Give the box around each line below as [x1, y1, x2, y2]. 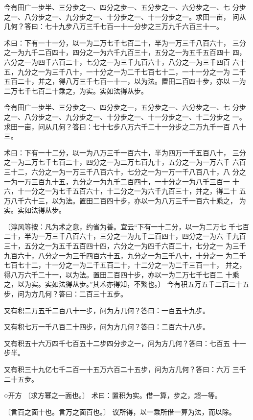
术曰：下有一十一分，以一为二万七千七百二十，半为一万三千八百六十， [4, 37, 230, 48]
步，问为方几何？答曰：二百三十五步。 [4, 289, 127, 299]
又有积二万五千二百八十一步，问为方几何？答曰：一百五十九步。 [4, 305, 209, 315]
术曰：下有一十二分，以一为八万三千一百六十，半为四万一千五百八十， [4, 147, 230, 157]
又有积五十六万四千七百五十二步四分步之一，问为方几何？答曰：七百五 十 [4, 338, 239, 348]
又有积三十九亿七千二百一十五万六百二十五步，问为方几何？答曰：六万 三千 [4, 364, 246, 374]
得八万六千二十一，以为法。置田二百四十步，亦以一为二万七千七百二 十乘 [4, 269, 239, 279]
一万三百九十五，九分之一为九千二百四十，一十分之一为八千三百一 [17, 176, 230, 186]
